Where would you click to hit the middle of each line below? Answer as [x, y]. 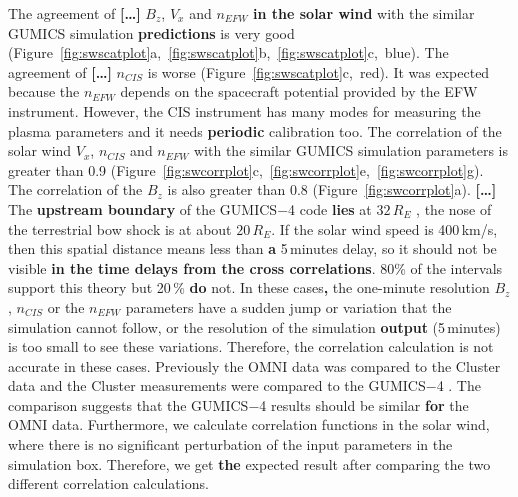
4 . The [458, 385]
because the [44, 91]
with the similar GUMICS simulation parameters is [351, 150]
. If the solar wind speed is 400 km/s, [384, 228]
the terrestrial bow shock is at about [120, 228]
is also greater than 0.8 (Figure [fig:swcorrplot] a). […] [332, 189]
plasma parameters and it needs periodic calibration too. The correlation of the [255, 130]
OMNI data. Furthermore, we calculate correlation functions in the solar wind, [249, 424]
